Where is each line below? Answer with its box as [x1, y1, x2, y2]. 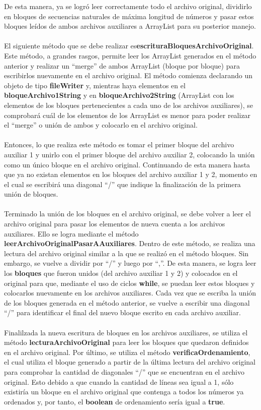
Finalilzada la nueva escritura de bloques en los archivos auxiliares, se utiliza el [4, 327, 248, 337]
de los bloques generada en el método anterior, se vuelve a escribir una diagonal [4, 297, 250, 308]
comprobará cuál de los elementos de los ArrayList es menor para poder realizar [4, 109, 251, 120]
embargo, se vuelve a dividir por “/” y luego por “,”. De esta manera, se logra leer [4, 258, 256, 268]
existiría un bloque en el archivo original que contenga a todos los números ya [4, 386, 244, 397]
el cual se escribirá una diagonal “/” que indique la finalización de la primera [4, 179, 241, 189]
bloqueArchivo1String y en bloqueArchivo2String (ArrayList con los [4, 90, 234, 100]
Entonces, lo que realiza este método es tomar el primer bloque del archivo [4, 139, 234, 150]
